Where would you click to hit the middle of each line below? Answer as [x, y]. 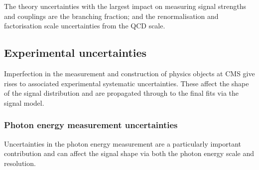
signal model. [24, 102]
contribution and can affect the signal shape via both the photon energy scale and [129, 153]
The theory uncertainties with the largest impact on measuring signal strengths [125, 6]
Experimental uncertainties [75, 53]
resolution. [20, 163]
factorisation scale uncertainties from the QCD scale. [85, 26]
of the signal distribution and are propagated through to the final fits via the [122, 93]
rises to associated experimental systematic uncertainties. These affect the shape [127, 83]
